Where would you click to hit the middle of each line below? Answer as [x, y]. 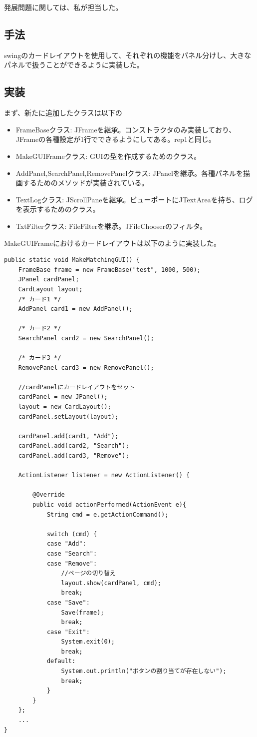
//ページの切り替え [88, 573]
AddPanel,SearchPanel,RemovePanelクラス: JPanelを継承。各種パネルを [129, 173]
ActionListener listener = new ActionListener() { [104, 475]
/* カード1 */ [40, 299]
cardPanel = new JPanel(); [63, 397]
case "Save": [68, 602]
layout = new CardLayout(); [65, 407]
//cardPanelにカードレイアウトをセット [76, 387]
